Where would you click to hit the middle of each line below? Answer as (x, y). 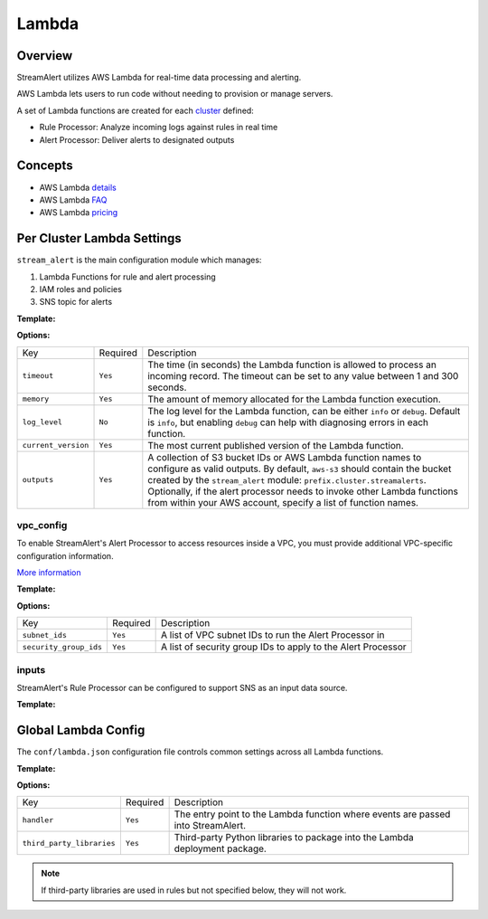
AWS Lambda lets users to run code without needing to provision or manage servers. (175, 94)
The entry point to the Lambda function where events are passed (312, 814)
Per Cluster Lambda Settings (99, 238)
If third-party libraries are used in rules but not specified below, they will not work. (194, 890)
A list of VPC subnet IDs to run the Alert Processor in (272, 635)
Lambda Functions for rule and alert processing (127, 277)
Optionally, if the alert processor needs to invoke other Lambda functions (303, 491)
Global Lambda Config (81, 730)
